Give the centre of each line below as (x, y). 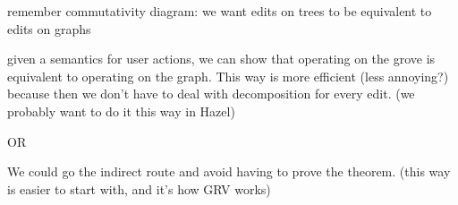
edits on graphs (49, 28)
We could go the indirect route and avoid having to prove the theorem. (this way (229, 171)
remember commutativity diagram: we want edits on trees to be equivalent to (220, 11)
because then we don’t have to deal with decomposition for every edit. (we (211, 94)
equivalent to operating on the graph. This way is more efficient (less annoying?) (228, 76)
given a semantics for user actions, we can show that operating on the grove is (221, 59)
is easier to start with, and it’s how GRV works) (139, 188)
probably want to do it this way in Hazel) (121, 111)
